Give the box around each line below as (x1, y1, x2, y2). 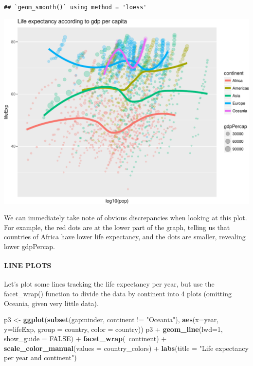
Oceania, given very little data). (4, 298, 99, 308)
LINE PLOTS (4, 260, 52, 270)
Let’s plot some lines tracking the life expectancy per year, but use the (4, 279, 215, 289)
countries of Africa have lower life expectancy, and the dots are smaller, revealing (4, 231, 246, 242)
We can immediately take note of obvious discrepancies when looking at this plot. (4, 212, 247, 223)
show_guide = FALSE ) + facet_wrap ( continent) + (4, 333, 167, 344)
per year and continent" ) (4, 352, 77, 363)
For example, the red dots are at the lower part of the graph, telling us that (4, 222, 230, 232)
